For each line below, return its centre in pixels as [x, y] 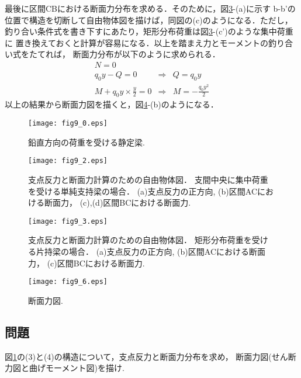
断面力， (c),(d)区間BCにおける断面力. [117, 202]
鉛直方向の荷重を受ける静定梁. [87, 142]
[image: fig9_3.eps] [68, 221]
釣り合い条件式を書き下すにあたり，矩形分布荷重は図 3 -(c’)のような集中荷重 [149, 31]
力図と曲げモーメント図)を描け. [65, 368]
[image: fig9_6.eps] [68, 282]
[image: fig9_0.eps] [68, 124]
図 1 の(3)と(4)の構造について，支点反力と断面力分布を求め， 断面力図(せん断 [150, 356]
